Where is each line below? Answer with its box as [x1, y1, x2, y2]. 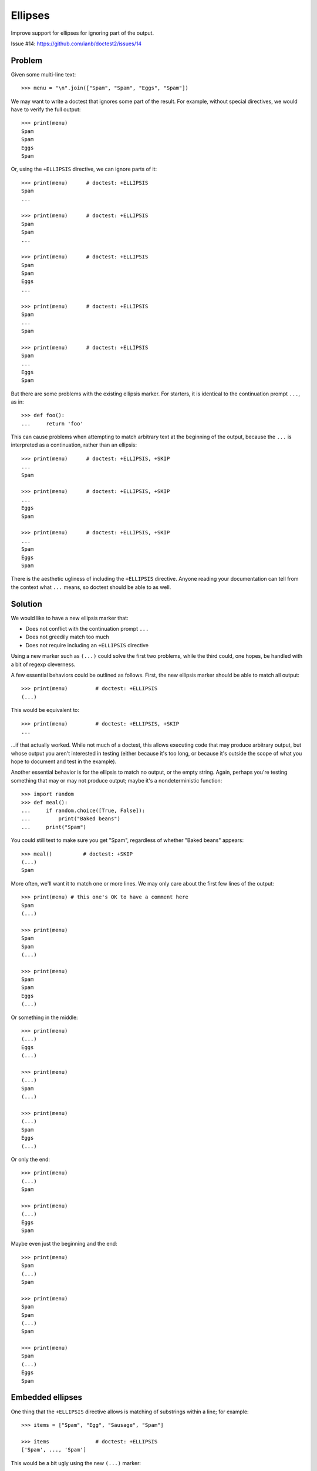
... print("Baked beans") [21, 816, 120, 822]
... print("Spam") [21, 824, 87, 830]
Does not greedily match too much [25, 633, 110, 641]
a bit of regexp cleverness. [11, 661, 76, 668]
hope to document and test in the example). [11, 758, 117, 765]
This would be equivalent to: [11, 707, 79, 714]
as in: [11, 398, 24, 405]
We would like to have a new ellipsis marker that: [11, 614, 129, 621]
